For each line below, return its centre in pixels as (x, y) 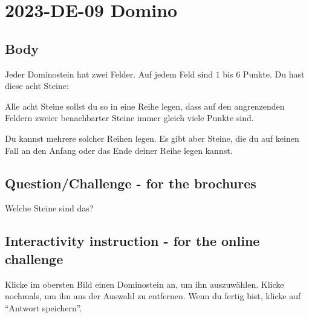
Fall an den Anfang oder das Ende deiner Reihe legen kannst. (119, 150)
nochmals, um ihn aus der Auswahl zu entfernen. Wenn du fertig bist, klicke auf (153, 296)
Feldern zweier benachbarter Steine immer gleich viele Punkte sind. (129, 118)
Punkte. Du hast (274, 74)
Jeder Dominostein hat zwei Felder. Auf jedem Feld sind (109, 74)
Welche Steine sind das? (49, 208)
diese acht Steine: (37, 86)
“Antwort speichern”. (44, 307)
